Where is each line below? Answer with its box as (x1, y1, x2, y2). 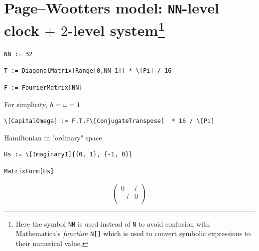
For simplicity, (4, 99, 48, 109)
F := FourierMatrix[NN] (4, 84, 83, 91)
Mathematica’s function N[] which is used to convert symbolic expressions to (15, 228, 251, 239)
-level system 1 (67, 17, 165, 40)
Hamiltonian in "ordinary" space (4, 132, 102, 142)
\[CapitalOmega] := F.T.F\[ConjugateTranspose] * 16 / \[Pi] (4, 118, 215, 125)
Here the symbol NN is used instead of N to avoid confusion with (15, 218, 210, 229)
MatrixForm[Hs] (4, 167, 54, 175)
